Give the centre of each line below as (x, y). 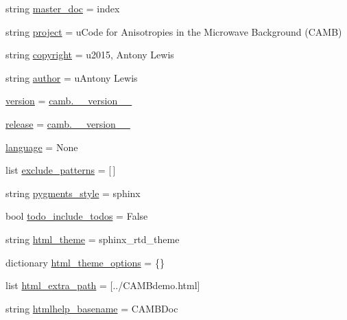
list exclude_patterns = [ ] (61, 170)
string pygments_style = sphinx (73, 193)
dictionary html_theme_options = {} (85, 262)
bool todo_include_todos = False (77, 216)
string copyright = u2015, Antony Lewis (90, 55)
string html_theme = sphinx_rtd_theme (93, 239)
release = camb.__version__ (68, 123)
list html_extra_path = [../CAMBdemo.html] (103, 285)
